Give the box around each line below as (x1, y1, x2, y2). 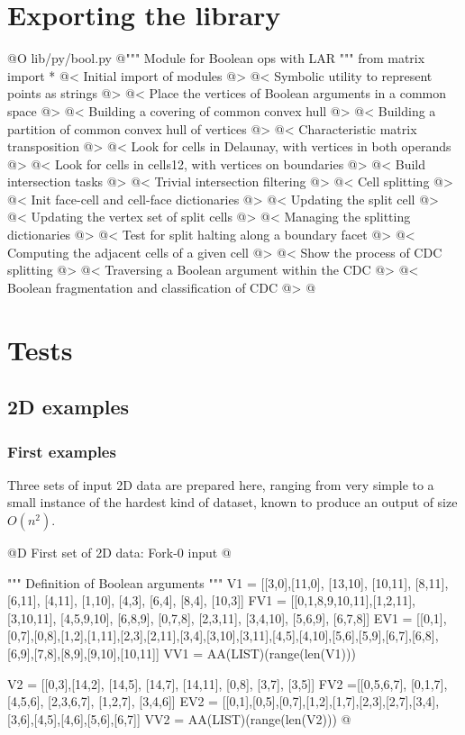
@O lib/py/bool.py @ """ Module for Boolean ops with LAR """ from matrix (7, 49, 425, 68)
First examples (7, 440, 116, 462)
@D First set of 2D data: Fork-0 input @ (7, 543, 232, 561)
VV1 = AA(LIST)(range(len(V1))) (163, 643, 356, 662)
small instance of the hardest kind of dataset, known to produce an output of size (7, 493, 458, 512)
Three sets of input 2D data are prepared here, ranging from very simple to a (7, 475, 434, 494)
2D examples (7, 393, 130, 421)
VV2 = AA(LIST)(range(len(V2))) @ (144, 709, 351, 728)
